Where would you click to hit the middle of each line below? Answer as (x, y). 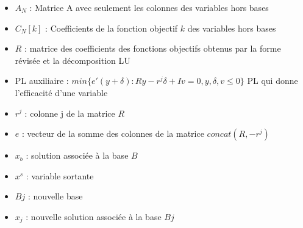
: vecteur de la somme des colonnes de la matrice (113, 133)
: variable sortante (60, 175)
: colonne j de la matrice (70, 113)
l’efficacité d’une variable (61, 92)
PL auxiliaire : (42, 81)
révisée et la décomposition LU (73, 60)
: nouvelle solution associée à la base (94, 216)
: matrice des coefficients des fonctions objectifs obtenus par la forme (153, 48)
